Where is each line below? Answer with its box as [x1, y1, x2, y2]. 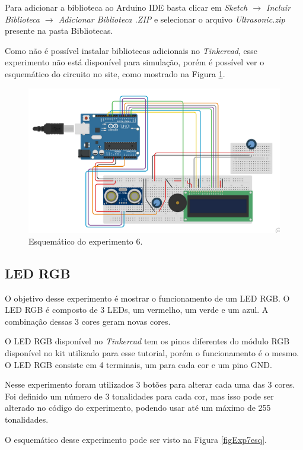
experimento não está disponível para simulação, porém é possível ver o [5, 56, 264, 68]
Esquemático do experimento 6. [28, 234, 143, 247]
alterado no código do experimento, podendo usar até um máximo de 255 [5, 401, 271, 414]
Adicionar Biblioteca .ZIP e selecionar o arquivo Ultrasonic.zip [58, 12, 285, 25]
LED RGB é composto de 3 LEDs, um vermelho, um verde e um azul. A [5, 303, 269, 316]
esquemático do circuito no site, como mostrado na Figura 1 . [5, 67, 225, 80]
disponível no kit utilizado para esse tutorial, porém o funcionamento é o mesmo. [5, 347, 299, 359]
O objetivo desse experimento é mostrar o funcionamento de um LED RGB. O [5, 291, 290, 304]
